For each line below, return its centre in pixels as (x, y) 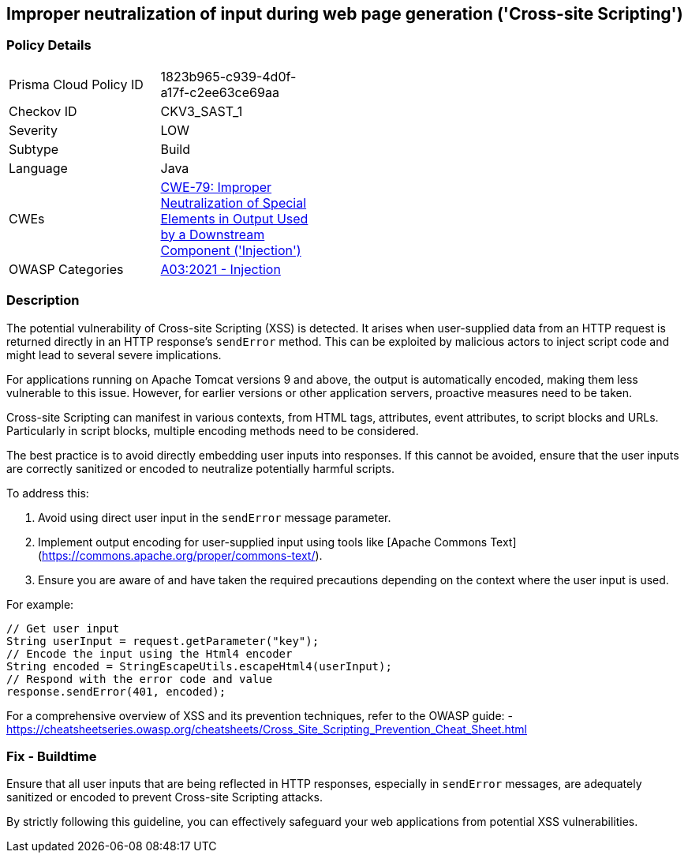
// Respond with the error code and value (140, 679)
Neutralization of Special (234, 203)
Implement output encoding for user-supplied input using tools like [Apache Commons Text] (277, 542)
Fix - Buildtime (52, 756)
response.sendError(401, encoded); (116, 691)
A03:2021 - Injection (221, 269)
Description (43, 300)
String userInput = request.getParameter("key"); (163, 641)
